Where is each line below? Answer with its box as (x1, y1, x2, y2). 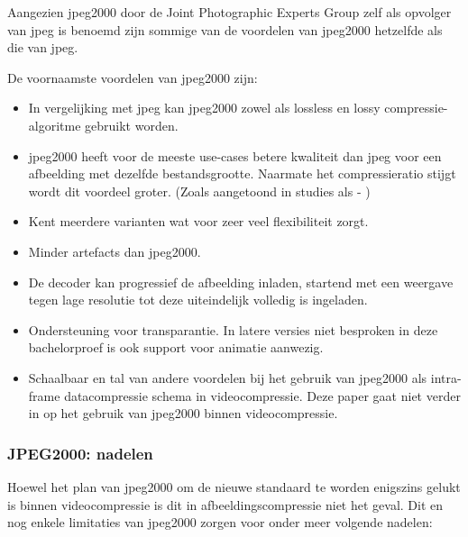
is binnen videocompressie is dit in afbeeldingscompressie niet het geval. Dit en (7, 495, 444, 514)
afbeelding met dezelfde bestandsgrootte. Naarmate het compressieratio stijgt (28, 164, 456, 183)
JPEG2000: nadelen (7, 441, 153, 464)
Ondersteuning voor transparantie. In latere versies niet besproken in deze (28, 320, 438, 339)
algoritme (28, 115, 81, 134)
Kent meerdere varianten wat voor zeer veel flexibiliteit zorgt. (28, 212, 369, 231)
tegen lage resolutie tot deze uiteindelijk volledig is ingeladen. (28, 290, 368, 309)
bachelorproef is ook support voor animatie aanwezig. (28, 338, 324, 357)
